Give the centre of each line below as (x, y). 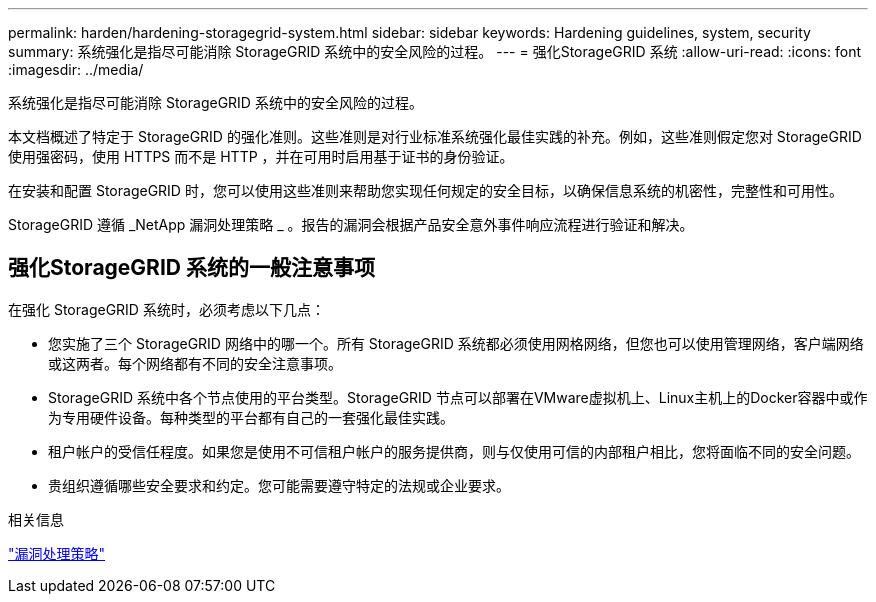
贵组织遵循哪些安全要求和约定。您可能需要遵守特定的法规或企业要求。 (279, 485)
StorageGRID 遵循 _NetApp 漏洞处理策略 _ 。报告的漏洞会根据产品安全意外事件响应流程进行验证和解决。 (351, 224)
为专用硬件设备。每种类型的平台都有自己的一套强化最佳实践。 (251, 417)
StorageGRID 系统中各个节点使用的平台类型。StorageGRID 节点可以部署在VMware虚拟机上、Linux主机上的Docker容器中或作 (458, 397)
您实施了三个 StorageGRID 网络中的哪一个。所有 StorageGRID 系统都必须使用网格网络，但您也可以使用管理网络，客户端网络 (456, 343)
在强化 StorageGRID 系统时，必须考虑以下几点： (166, 309)
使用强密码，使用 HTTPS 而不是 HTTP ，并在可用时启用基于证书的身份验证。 (261, 156)
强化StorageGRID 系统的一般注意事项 (191, 268)
